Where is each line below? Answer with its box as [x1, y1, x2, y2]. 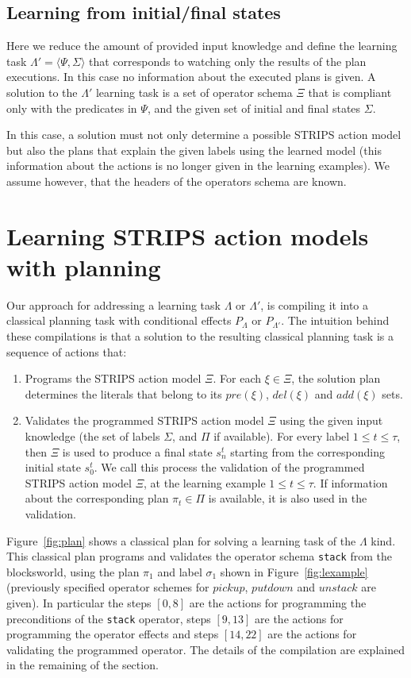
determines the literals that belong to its [25, 385, 222, 402]
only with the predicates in [6, 99, 137, 116]
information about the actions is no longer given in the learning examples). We [6, 157, 390, 174]
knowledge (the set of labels [25, 428, 160, 445]
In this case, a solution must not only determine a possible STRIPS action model [6, 126, 401, 143]
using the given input [279, 412, 383, 429]
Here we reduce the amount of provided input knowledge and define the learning [6, 37, 398, 54]
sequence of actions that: [6, 343, 127, 360]
